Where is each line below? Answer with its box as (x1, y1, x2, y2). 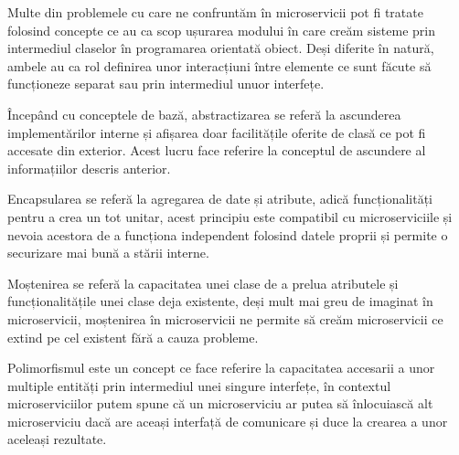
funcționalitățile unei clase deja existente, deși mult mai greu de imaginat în (7, 291, 433, 311)
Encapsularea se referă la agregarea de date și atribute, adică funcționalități (7, 189, 433, 208)
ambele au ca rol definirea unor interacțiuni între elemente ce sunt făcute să (7, 56, 432, 75)
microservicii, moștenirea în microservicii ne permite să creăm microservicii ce (7, 309, 443, 328)
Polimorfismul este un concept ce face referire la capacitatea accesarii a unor (7, 358, 435, 377)
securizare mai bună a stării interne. (7, 243, 209, 262)
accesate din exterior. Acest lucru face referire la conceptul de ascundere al (7, 141, 426, 160)
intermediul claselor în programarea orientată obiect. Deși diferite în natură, (7, 38, 434, 58)
